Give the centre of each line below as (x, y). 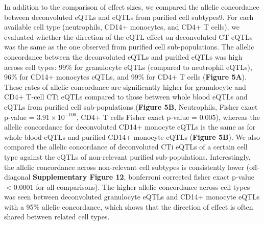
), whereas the (238, 117)
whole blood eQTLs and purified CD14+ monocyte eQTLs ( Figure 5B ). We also (132, 136)
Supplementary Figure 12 (78, 177)
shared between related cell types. (57, 217)
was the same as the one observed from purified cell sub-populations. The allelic (129, 47)
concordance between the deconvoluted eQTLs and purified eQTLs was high (123, 56)
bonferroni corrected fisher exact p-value (191, 177)
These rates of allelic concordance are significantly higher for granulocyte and (125, 86)
